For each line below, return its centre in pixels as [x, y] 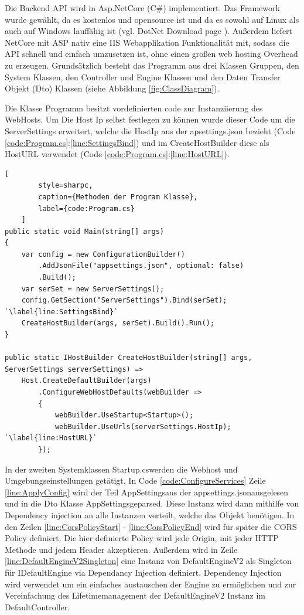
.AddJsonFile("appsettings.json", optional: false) [141, 266]
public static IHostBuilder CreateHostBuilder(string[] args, [129, 358]
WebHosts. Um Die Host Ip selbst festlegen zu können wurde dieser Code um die [150, 119]
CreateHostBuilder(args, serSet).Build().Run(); [118, 323]
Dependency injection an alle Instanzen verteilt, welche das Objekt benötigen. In [150, 514]
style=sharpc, [66, 186]
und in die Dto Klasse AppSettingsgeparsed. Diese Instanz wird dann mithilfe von [152, 503]
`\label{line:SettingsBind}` [62, 312]
